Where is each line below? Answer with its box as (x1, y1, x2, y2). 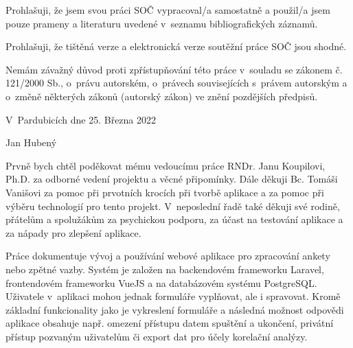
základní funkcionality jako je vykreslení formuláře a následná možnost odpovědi (5, 302, 344, 316)
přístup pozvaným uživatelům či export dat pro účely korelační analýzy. (5, 329, 308, 343)
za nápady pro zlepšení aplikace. (5, 225, 141, 240)
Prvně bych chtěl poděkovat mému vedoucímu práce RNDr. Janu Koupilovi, (5, 158, 326, 172)
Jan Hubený (5, 135, 57, 150)
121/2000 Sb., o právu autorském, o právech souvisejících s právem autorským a (5, 76, 348, 90)
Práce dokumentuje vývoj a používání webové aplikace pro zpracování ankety (5, 248, 330, 263)
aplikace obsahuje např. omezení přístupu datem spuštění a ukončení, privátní (5, 316, 334, 330)
